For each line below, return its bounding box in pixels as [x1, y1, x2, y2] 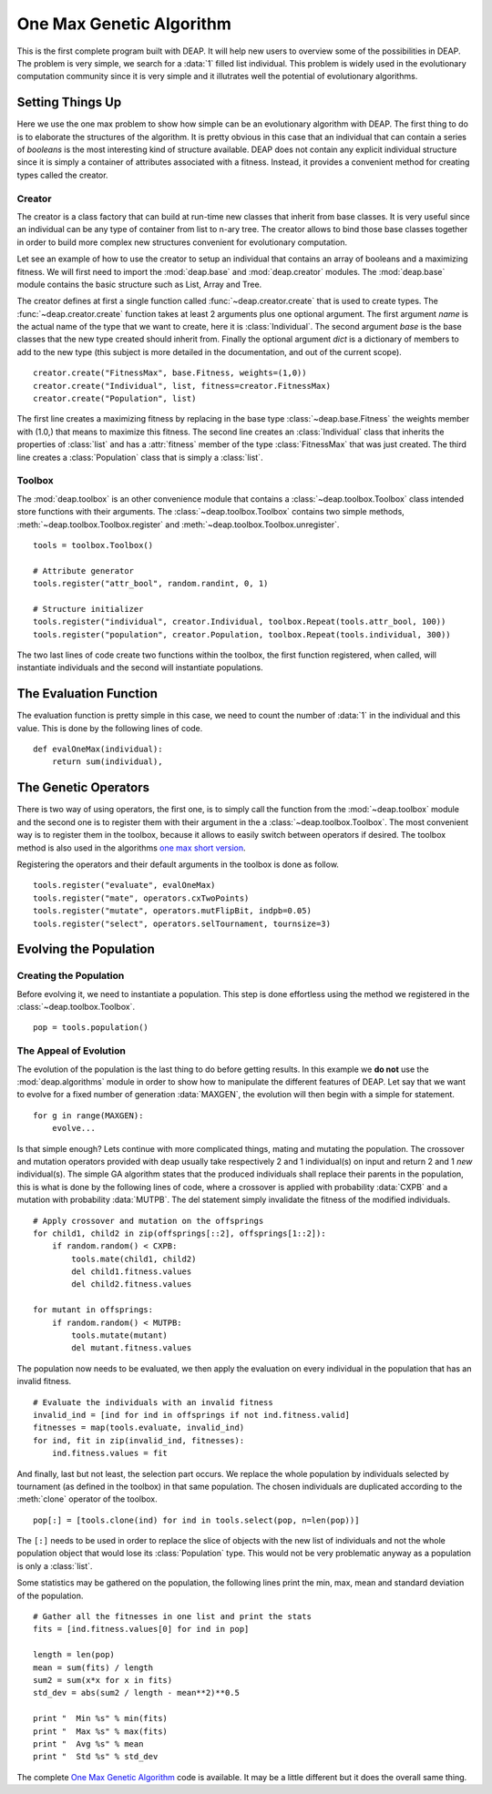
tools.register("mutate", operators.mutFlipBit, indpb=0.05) [33, 906, 312, 916]
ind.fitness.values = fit [51, 1448, 169, 1459]
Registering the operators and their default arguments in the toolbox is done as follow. [16, 859, 339, 870]
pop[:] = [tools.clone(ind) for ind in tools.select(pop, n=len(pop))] [33, 1514, 360, 1525]
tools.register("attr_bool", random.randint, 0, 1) [33, 578, 269, 589]
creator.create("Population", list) [33, 393, 197, 404]
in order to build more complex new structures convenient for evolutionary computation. [16, 237, 348, 248]
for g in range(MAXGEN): [33, 1110, 144, 1120]
